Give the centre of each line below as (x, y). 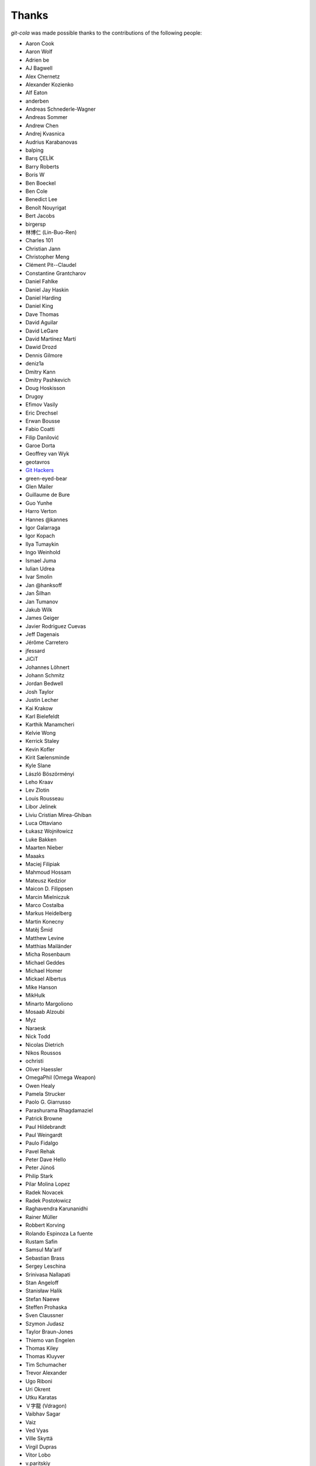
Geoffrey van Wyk (47, 454)
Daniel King (39, 306)
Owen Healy (40, 1085)
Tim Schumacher (46, 1365)
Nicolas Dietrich (45, 1044)
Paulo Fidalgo (42, 1143)
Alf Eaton (37, 93)
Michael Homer (44, 971)
